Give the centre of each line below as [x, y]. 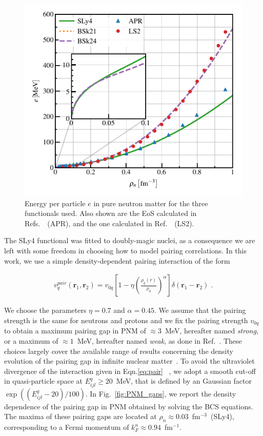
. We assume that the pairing [200, 310]
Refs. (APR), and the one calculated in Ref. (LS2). [109, 223]
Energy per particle [55, 203]
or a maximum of [31, 340]
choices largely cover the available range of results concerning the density [119, 351]
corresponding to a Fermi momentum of [67, 427]
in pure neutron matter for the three [151, 203]
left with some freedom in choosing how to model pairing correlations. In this [125, 251]
